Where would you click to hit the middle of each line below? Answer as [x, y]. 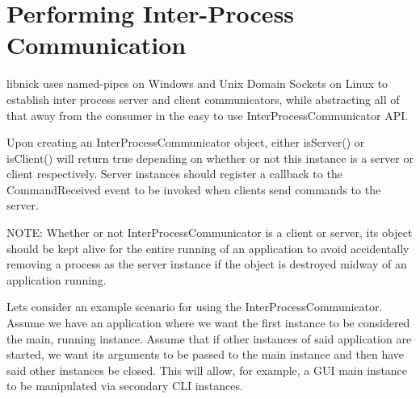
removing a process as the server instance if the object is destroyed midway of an [207, 264]
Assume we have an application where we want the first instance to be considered [208, 323]
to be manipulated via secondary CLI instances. [125, 386]
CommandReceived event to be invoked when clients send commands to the [194, 189]
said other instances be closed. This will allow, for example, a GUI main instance [207, 370]
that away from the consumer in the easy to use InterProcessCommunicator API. [208, 115]
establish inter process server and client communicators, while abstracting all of [203, 99]
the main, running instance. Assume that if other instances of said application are [209, 338]
